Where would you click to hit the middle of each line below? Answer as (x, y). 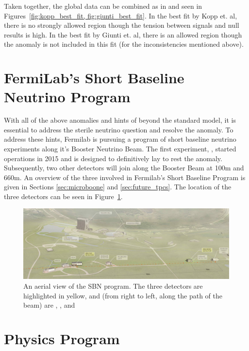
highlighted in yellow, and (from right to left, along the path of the (123, 295)
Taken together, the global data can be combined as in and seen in (103, 6)
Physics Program (62, 338)
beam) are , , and (49, 305)
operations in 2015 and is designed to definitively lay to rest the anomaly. (113, 158)
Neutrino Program (67, 97)
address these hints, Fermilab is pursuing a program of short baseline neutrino (120, 139)
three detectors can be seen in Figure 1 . (63, 196)
